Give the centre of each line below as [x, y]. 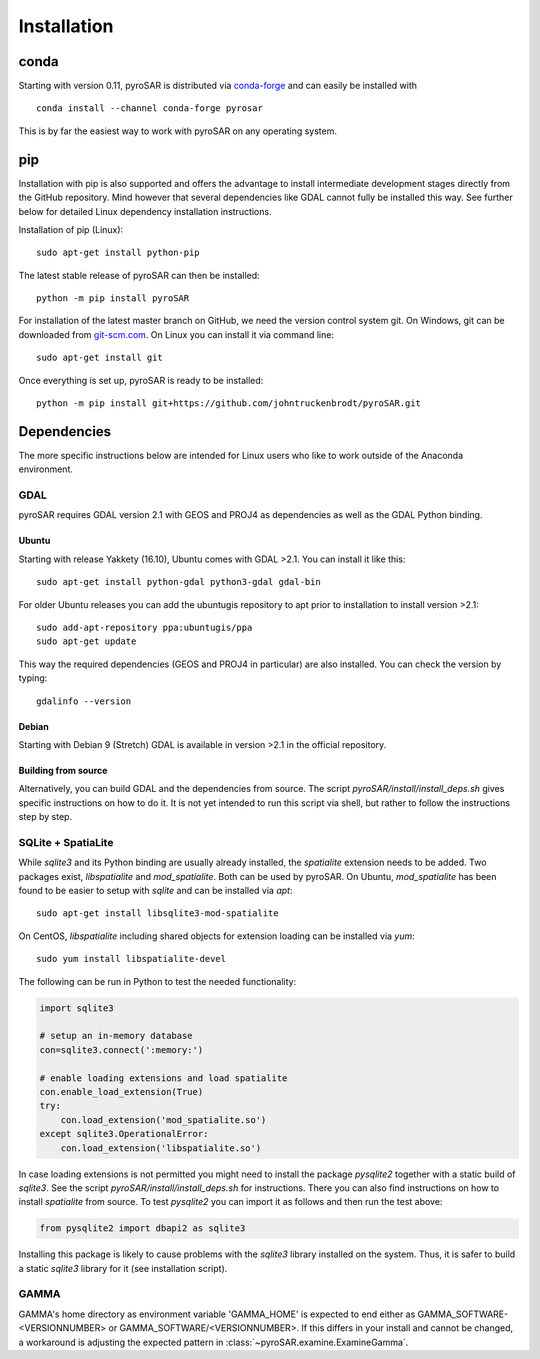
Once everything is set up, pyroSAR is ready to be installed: [141, 380]
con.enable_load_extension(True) [121, 1091]
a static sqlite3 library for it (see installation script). [123, 1268]
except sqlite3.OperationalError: [124, 1134]
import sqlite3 [76, 1008]
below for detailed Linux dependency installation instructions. [145, 211]
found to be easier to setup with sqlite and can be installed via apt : [155, 891]
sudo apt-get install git [100, 358]
